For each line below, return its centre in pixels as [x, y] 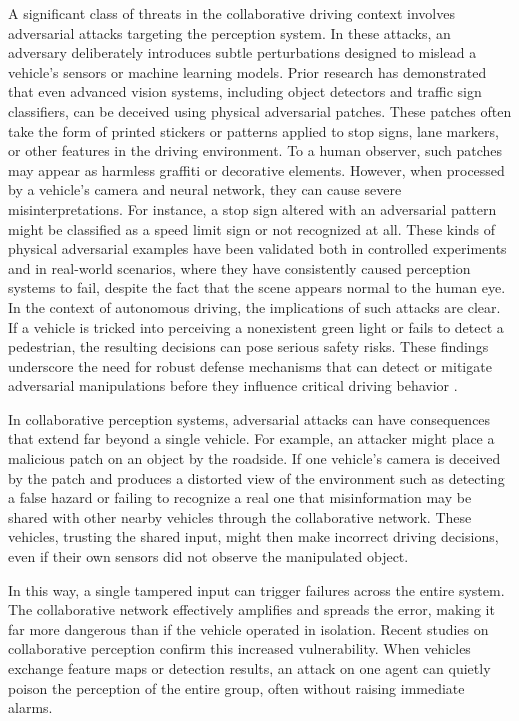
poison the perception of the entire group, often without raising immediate [236, 687]
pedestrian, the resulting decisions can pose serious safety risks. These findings [248, 346]
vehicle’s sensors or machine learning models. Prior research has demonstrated [247, 71]
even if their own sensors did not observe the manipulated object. [208, 556]
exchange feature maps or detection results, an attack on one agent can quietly [249, 668]
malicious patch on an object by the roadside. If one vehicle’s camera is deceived [254, 458]
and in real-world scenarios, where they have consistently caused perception [239, 267]
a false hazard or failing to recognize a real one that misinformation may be [240, 497]
